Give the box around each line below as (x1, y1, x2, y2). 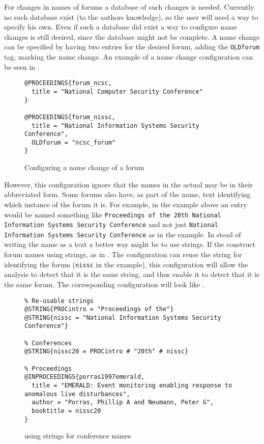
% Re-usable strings (24, 297, 94, 304)
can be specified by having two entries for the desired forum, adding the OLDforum (4, 41, 260, 52)
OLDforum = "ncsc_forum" (32, 138, 115, 146)
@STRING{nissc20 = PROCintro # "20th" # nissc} (24, 348, 189, 355)
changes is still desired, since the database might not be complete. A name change (4, 31, 260, 42)
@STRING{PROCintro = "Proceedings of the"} (24, 306, 174, 313)
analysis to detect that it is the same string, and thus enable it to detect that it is (4, 269, 259, 280)
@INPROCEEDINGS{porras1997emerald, (24, 373, 145, 381)
